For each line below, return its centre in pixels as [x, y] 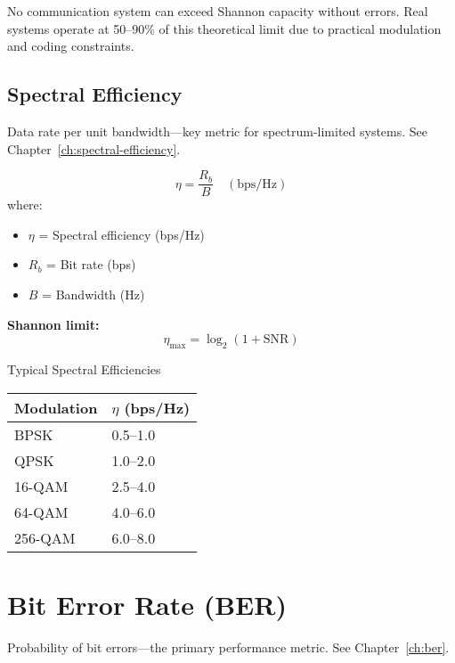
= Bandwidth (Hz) [93, 295]
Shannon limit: [53, 324]
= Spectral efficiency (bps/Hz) [122, 234]
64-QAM [41, 512]
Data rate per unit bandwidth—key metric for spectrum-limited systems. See [218, 131]
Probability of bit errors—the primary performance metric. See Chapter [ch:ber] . [228, 647]
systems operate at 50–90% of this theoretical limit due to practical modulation [224, 28]
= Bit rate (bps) [91, 264]
